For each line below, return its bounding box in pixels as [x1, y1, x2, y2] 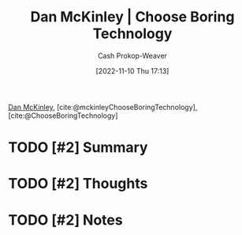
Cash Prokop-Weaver [97, 51, 168, 60]
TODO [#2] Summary [8, 138, 148, 157]
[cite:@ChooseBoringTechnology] [8, 111, 118, 120]
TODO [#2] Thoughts [8, 175, 148, 193]
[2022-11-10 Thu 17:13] [95, 66, 169, 75]
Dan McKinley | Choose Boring [30, 8, 235, 26]
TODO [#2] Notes [8, 210, 124, 229]
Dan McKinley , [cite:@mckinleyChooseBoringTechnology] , [8, 102, 198, 112]
